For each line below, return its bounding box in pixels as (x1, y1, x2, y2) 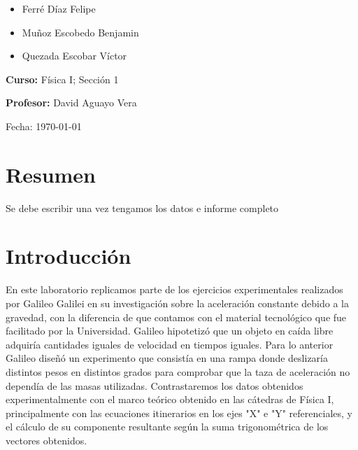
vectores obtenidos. (6, 433, 87, 447)
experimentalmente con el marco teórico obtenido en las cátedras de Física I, (6, 392, 334, 407)
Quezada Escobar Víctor (22, 48, 127, 63)
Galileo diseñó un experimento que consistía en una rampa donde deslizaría (6, 351, 328, 365)
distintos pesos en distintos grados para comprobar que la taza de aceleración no (6, 364, 350, 379)
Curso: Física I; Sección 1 (6, 71, 119, 86)
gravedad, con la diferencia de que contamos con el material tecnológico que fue (6, 309, 347, 324)
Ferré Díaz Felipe (22, 1, 96, 15)
